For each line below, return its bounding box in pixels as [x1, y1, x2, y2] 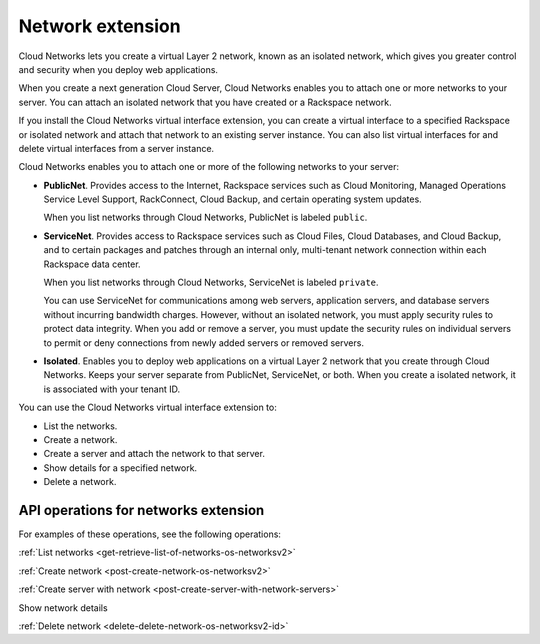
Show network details [18, 601, 109, 614]
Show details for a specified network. [43, 461, 198, 474]
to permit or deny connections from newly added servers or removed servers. [43, 336, 365, 349]
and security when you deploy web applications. [18, 63, 219, 75]
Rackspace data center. [43, 258, 141, 270]
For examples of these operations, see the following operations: [18, 528, 282, 540]
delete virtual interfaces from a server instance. [18, 142, 215, 154]
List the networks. [43, 420, 118, 432]
